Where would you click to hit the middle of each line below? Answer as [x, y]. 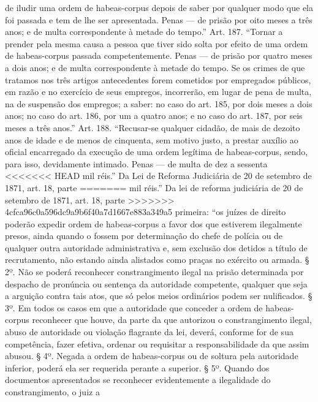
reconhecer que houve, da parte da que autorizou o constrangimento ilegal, [172, 320]
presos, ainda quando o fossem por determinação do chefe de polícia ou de [144, 236]
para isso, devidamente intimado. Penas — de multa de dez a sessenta [136, 163]
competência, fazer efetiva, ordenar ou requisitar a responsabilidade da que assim [157, 343]
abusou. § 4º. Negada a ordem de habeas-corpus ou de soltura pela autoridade [152, 356]
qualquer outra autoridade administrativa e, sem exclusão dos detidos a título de [156, 247]
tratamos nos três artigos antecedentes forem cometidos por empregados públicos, [158, 79]
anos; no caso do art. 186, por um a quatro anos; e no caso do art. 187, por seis [154, 116]
